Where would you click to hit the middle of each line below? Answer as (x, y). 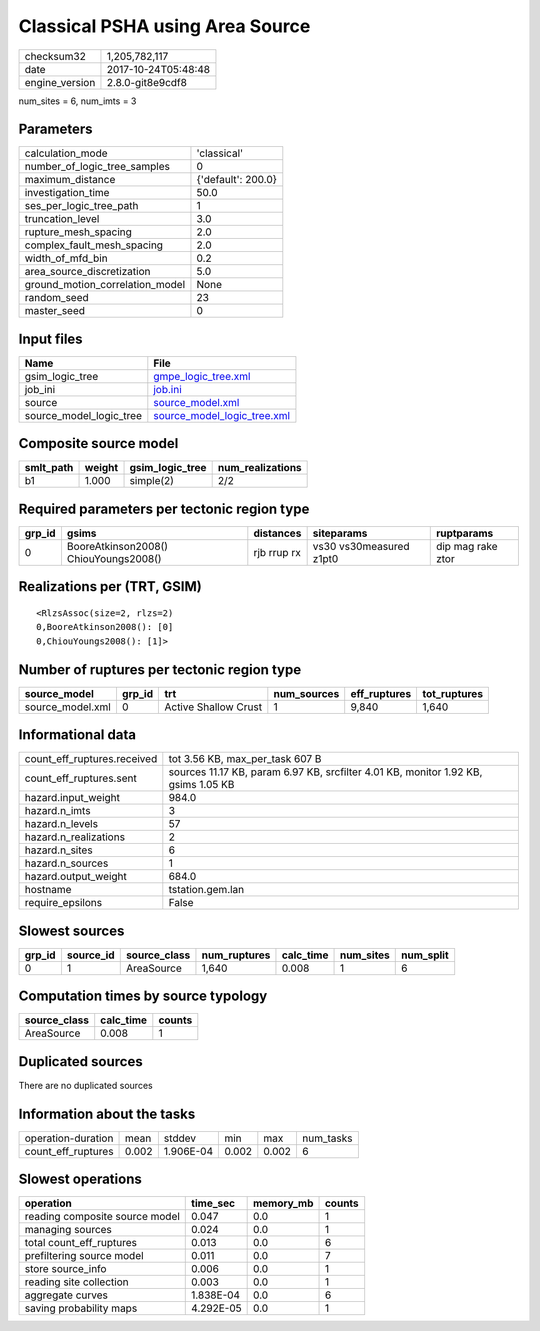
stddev (180, 1138)
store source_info (65, 1269)
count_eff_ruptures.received (91, 759)
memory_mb (283, 1203)
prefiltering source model (84, 1256)
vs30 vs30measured (361, 546)
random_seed (56, 298)
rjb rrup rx (277, 552)
